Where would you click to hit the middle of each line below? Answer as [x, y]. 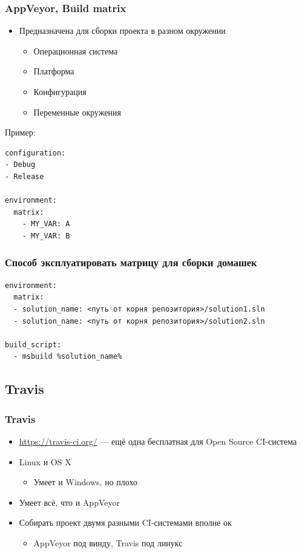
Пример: [20, 132]
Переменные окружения [77, 112]
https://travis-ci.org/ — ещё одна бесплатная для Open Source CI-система [158, 441]
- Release [25, 176]
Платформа [54, 71]
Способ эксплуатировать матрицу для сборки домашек [131, 262]
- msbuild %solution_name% [68, 357]
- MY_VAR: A [46, 224]
